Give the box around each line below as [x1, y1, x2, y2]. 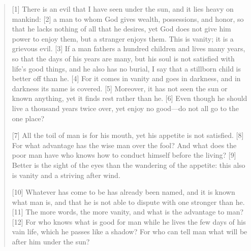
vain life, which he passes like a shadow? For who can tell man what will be [12, 226, 247, 237]
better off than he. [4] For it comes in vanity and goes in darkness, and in [12, 73, 241, 84]
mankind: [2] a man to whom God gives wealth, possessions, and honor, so [12, 13, 244, 24]
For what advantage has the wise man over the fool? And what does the [12, 139, 237, 150]
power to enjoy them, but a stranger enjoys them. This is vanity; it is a [12, 33, 234, 44]
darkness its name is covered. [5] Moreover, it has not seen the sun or [12, 83, 228, 93]
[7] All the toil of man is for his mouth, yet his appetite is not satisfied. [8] [12, 130, 244, 140]
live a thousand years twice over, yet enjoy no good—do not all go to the [12, 102, 239, 113]
